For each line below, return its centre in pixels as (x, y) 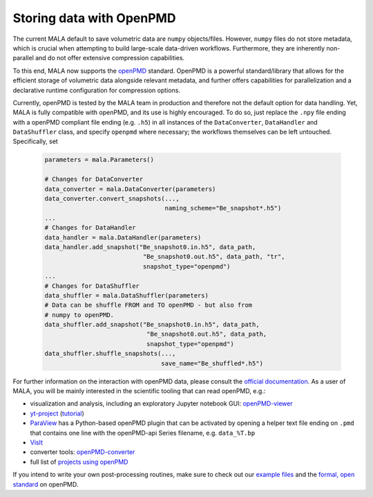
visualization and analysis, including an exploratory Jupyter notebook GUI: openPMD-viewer (161, 404)
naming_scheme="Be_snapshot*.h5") (223, 208)
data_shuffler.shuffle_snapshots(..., (110, 354)
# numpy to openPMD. (79, 315)
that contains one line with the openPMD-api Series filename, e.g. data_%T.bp (143, 433)
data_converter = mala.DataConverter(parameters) (130, 189)
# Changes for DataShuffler (92, 286)
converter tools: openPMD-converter (83, 452)
